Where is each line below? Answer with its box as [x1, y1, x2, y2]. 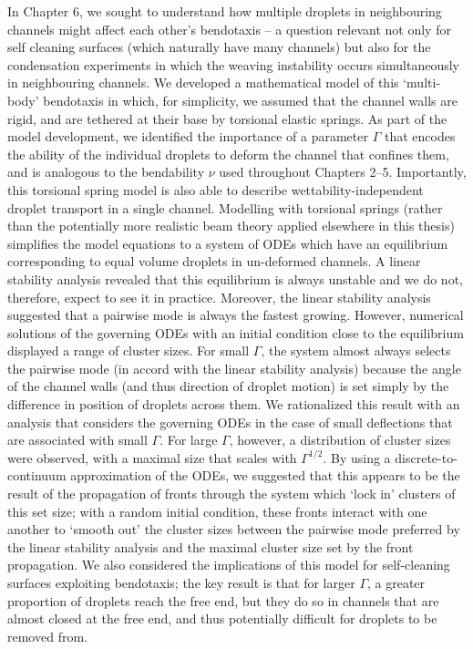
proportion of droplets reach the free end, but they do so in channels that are [7, 591, 439, 610]
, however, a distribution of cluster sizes [229, 430, 451, 449]
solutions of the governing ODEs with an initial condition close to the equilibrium [7, 323, 464, 342]
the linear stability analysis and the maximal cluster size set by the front [7, 537, 414, 556]
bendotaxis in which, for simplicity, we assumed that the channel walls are [43, 90, 458, 109]
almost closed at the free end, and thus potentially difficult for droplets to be [7, 609, 437, 628]
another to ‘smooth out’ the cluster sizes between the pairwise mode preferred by [7, 520, 460, 539]
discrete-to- [395, 448, 458, 467]
